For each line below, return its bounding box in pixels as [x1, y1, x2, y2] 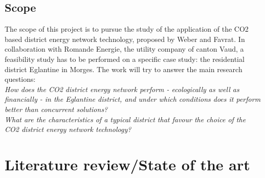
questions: [5, 74, 36, 84]
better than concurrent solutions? [5, 103, 108, 114]
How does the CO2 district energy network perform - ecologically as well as [5, 83, 239, 94]
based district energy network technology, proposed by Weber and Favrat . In [5, 33, 245, 44]
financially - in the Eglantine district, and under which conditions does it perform [5, 94, 261, 104]
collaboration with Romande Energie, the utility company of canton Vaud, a [5, 43, 244, 54]
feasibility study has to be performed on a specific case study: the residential [5, 53, 245, 64]
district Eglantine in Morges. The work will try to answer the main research [5, 63, 242, 74]
